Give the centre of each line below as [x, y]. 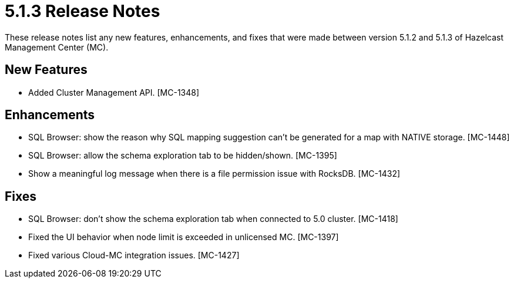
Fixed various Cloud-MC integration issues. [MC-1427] [134, 255]
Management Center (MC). [57, 47]
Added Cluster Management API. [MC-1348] [114, 92]
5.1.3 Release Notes [83, 11]
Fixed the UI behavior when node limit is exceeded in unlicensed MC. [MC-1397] [184, 237]
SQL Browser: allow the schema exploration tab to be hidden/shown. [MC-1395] [183, 156]
